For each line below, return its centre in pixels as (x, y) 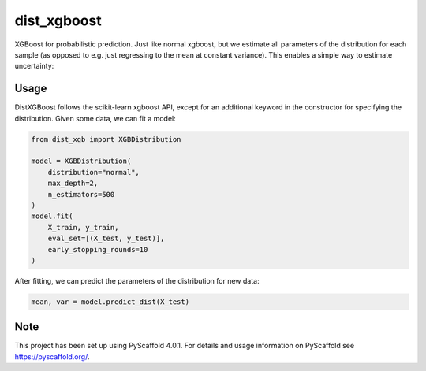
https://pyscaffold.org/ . (52, 356)
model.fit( (52, 216)
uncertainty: (34, 66)
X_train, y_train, (83, 227)
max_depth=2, (73, 184)
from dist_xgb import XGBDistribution (106, 139)
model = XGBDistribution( (81, 161)
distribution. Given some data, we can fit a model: (95, 118)
